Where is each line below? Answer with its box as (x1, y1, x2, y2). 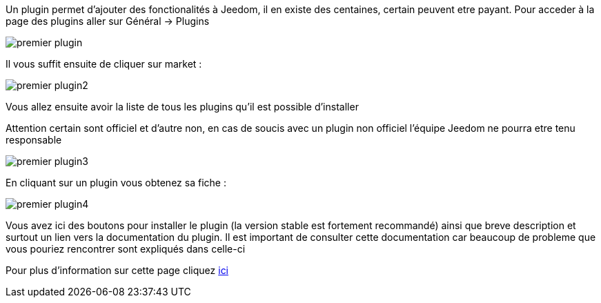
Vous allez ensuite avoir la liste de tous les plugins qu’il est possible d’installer (6, 101, 359, 113)
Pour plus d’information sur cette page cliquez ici (6, 264, 229, 276)
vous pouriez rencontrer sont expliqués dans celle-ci (6, 243, 246, 255)
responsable (6, 134, 62, 146)
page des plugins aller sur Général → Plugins (6, 15, 210, 27)
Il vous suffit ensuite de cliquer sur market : (6, 58, 202, 70)
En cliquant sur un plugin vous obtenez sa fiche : (6, 177, 226, 188)
